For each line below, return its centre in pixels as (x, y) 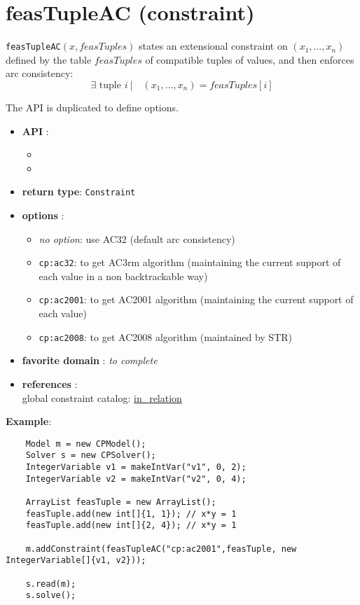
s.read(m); (51, 584)
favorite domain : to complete (90, 360)
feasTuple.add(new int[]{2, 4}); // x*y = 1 (131, 526)
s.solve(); (51, 596)
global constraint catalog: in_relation (102, 397)
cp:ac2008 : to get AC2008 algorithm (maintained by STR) (165, 336)
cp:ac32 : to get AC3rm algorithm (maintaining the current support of (190, 262)
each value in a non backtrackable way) (123, 276)
